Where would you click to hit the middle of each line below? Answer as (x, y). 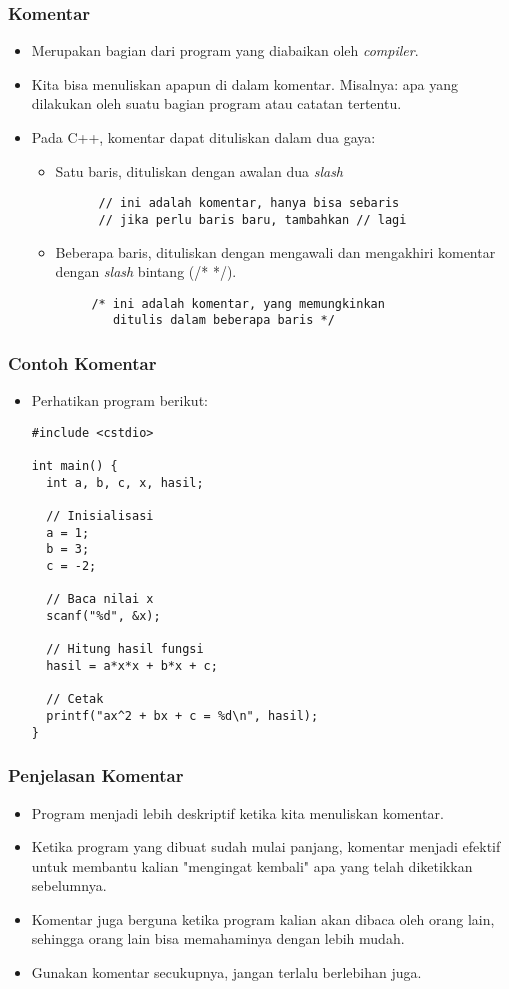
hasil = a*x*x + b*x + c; (132, 666)
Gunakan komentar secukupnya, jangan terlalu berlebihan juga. (226, 972)
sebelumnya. (69, 885)
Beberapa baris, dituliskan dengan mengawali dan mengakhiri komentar (275, 251)
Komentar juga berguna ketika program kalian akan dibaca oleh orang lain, (263, 918)
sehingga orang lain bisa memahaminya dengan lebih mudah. (218, 938)
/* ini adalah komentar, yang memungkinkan (238, 303)
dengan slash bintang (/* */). (146, 271)
